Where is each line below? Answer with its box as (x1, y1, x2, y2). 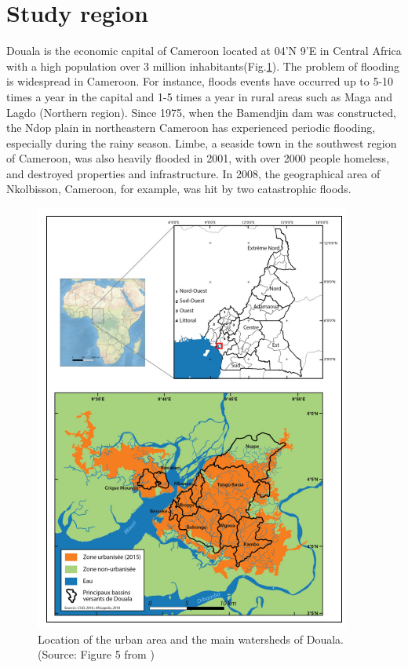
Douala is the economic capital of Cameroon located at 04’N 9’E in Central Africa (6, 42, 402, 59)
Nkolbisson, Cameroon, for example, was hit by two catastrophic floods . (6, 181, 352, 197)
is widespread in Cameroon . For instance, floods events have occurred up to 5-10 (6, 73, 394, 89)
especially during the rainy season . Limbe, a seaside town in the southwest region (6, 134, 397, 151)
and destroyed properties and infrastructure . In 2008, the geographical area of (6, 165, 381, 181)
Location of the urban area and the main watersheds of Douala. (38, 630, 344, 647)
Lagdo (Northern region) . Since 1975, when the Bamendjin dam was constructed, (6, 104, 396, 120)
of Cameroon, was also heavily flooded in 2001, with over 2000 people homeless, (6, 150, 390, 166)
